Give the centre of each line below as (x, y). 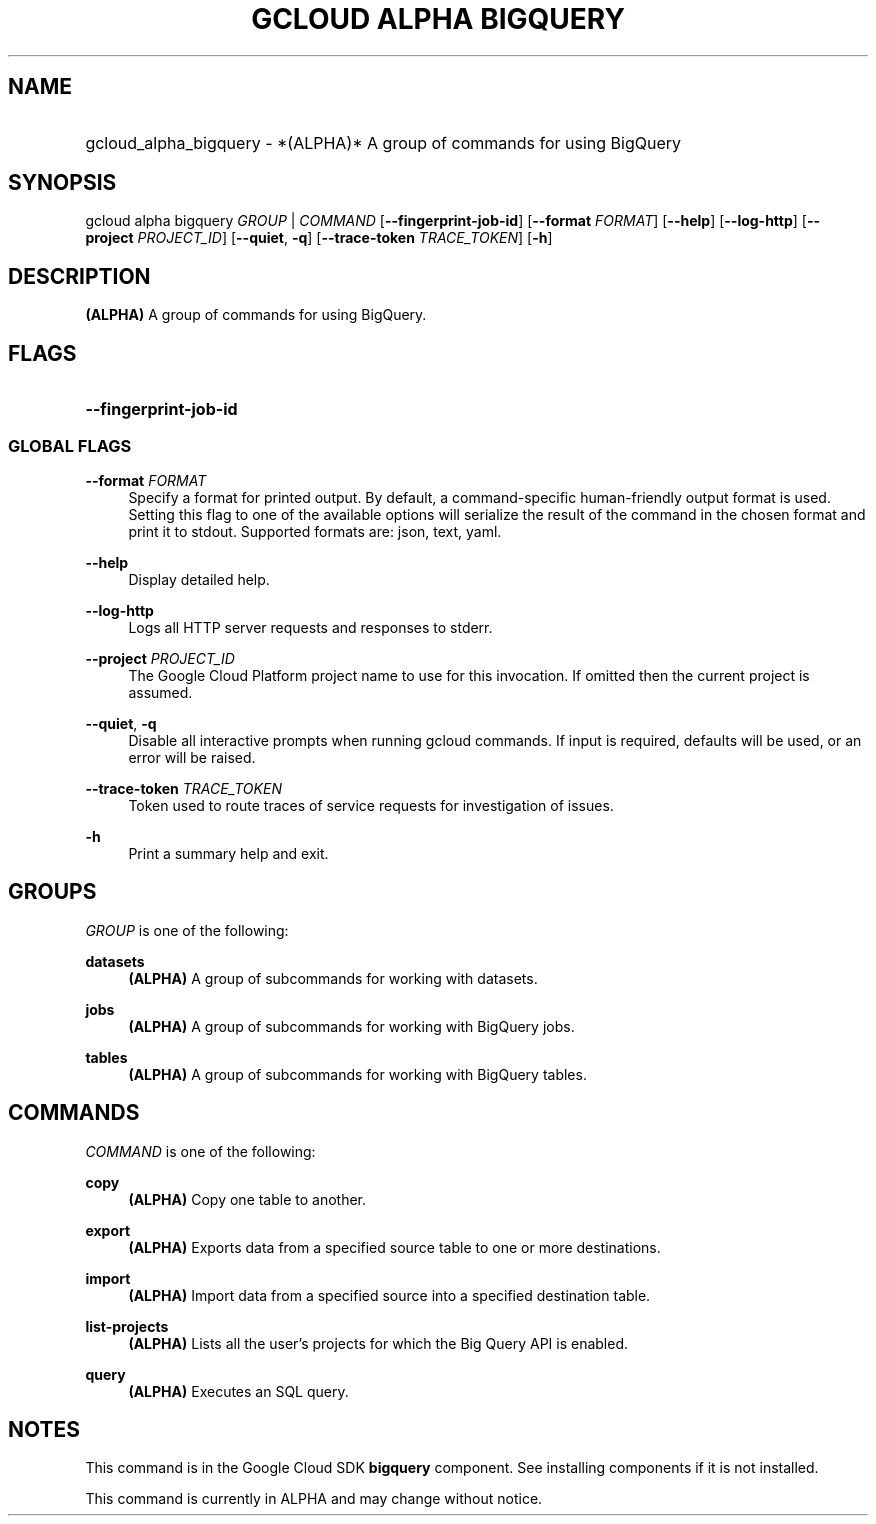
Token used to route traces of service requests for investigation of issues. (371, 805)
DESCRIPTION (79, 276)
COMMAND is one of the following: (200, 1151)
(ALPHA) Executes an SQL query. (238, 1391)
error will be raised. (192, 757)
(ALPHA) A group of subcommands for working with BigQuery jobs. (351, 1026)
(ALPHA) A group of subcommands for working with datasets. (333, 978)
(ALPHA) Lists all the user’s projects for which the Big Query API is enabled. (378, 1343)
